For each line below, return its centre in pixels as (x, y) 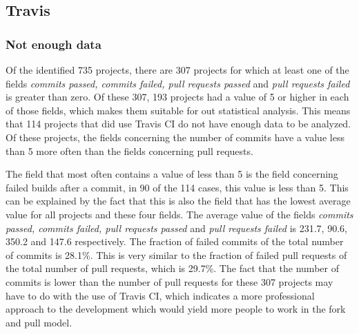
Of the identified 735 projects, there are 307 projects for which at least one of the (177, 70)
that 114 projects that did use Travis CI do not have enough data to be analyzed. (178, 124)
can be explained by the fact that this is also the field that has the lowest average (178, 201)
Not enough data (54, 44)
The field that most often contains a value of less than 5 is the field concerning (172, 174)
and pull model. (39, 322)
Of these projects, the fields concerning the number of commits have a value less (175, 137)
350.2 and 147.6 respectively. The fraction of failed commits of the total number (175, 241)
